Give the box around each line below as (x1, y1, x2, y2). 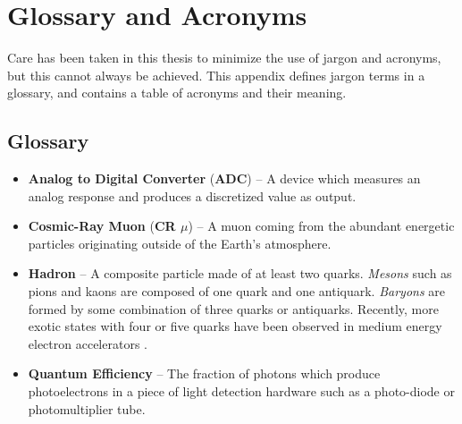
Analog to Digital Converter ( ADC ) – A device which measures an (28, 169, 421, 188)
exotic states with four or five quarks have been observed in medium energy (28, 317, 442, 335)
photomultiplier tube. (28, 399, 146, 418)
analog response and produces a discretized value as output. (28, 186, 357, 205)
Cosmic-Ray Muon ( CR (28, 216, 176, 235)
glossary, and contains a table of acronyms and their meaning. (7, 83, 347, 102)
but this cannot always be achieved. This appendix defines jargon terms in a (7, 65, 425, 84)
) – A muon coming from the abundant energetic (188, 216, 455, 235)
